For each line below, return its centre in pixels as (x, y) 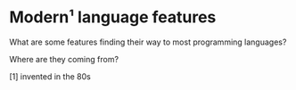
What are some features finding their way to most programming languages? (148, 42)
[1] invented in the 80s (50, 76)
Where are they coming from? (64, 59)
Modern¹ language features (113, 17)
